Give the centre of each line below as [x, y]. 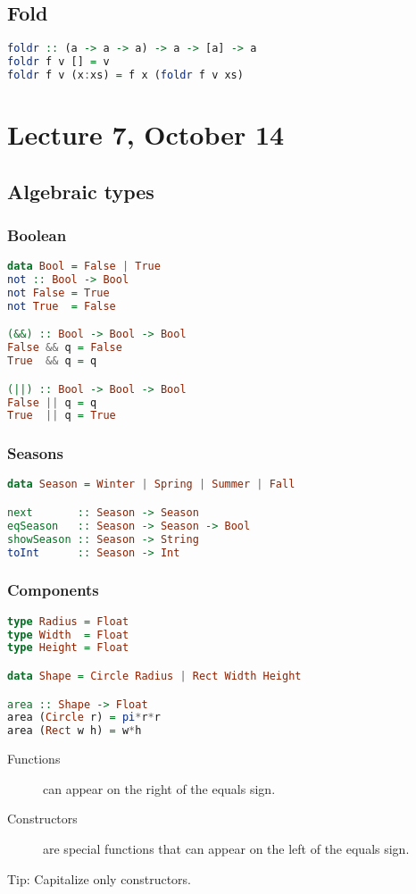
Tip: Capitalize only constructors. [99, 878]
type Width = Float [68, 635]
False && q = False [65, 348]
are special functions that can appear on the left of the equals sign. [226, 848]
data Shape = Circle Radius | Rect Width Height [154, 677]
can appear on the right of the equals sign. [159, 788]
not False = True [58, 292]
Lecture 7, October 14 [146, 134]
